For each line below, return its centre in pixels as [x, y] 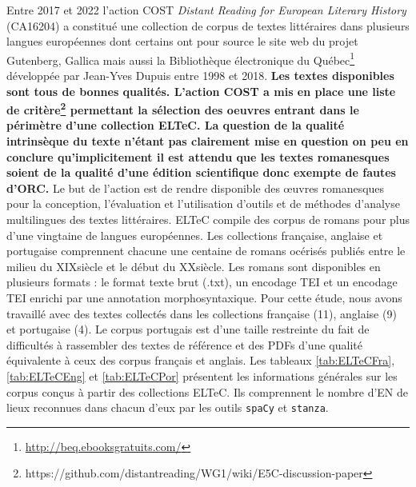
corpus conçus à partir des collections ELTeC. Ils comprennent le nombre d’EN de [208, 391]
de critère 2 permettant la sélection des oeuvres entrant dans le [183, 108]
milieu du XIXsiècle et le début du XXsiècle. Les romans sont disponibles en [194, 266]
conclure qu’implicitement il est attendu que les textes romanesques [198, 156]
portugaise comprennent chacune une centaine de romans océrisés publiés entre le [206, 251]
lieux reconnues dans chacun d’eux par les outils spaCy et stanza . [168, 407]
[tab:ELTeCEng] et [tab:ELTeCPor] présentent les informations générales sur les [202, 375]
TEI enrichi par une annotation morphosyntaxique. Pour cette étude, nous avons [204, 297]
